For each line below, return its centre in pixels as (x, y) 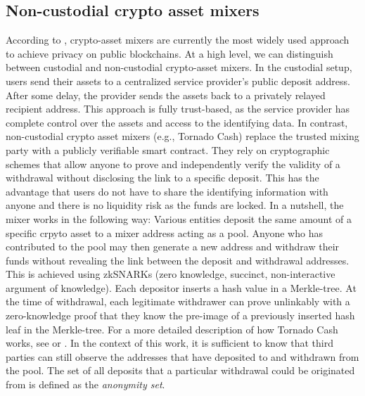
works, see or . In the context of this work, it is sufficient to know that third (170, 343)
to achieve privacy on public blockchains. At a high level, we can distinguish (169, 53)
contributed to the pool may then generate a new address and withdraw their (173, 247)
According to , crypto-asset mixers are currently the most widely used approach (178, 40)
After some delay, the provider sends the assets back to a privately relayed (166, 95)
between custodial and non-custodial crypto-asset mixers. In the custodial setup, (179, 67)
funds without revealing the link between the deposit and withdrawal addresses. (178, 260)
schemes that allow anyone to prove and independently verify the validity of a (173, 164)
